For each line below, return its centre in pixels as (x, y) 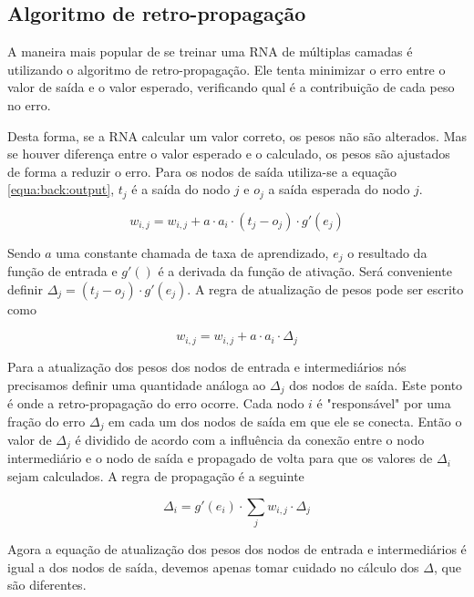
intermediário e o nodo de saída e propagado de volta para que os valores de (220, 458)
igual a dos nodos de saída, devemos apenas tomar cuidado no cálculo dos (213, 566)
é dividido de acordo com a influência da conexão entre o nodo (250, 439)
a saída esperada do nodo (339, 189)
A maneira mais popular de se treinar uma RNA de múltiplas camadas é (210, 51)
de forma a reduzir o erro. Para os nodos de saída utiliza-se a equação (202, 171)
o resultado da (387, 252)
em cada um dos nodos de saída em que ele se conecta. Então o (285, 421)
